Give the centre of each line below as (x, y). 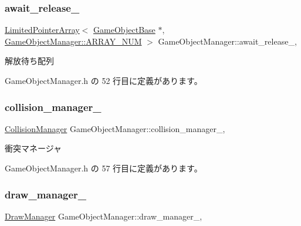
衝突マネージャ (33, 148)
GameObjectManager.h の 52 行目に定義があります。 (104, 80)
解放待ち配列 (29, 61)
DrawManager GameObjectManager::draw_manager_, (104, 216)
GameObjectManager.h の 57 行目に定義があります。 (104, 168)
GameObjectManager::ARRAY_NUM (73, 41)
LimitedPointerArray (42, 30)
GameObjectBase (124, 30)
